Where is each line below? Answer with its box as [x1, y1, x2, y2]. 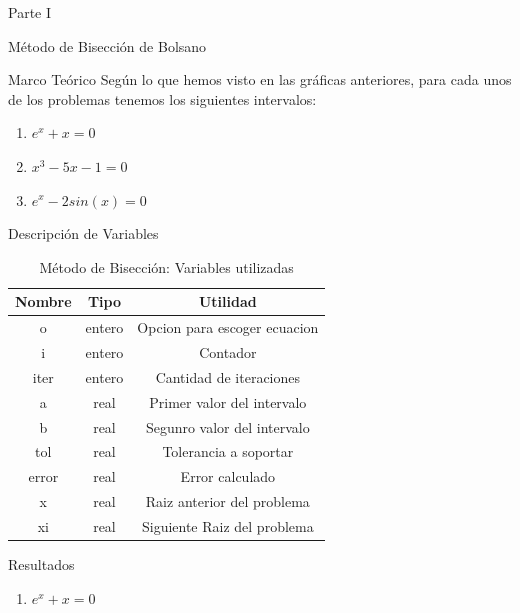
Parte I [8, 2, 52, 22]
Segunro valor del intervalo [145, 416, 310, 437]
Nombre [15, 291, 72, 312]
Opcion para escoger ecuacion [137, 317, 319, 338]
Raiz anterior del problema [145, 491, 310, 512]
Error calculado [180, 466, 276, 487]
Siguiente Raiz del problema [141, 515, 314, 536]
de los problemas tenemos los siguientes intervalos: [8, 88, 317, 109]
